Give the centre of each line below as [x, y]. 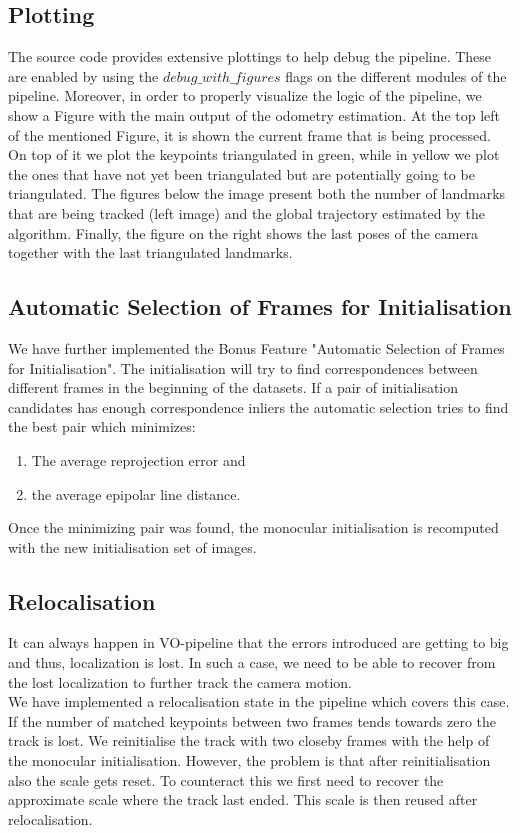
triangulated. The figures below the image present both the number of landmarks [257, 193]
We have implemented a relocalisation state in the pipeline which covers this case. [259, 701]
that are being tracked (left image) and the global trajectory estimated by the [247, 212]
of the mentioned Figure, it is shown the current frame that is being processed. [249, 134]
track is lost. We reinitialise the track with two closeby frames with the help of [249, 740]
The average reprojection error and [138, 459]
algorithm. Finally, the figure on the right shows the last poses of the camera [243, 232]
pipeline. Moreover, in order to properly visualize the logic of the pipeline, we [245, 95]
